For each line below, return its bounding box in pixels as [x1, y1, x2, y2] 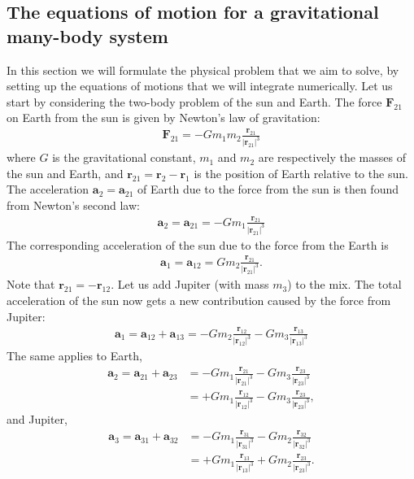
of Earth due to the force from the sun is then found [137, 181, 399, 198]
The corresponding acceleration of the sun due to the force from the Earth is [7, 236, 389, 253]
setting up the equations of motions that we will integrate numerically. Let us [7, 77, 393, 94]
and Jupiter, [7, 411, 68, 428]
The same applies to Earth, [7, 347, 142, 364]
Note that [7, 276, 55, 293]
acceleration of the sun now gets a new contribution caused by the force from [7, 292, 391, 309]
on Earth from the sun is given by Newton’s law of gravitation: [7, 109, 320, 126]
